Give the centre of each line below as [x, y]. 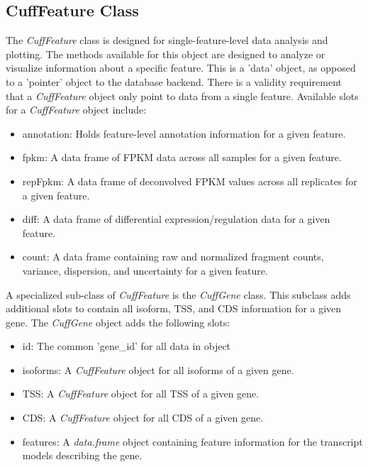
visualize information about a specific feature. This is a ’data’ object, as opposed [181, 68]
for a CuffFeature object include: [76, 110]
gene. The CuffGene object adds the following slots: [118, 322]
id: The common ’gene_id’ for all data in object [127, 346]
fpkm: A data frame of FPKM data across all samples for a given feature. [182, 157]
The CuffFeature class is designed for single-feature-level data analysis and [167, 40]
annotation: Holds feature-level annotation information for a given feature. [184, 133]
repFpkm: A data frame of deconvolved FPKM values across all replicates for [190, 181]
